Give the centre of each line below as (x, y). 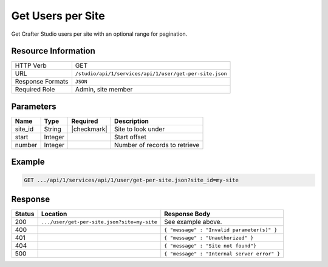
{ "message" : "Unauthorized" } (209, 238)
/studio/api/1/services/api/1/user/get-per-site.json (151, 74)
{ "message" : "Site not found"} (210, 246)
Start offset (131, 137)
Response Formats (42, 82)
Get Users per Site (58, 16)
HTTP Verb (31, 65)
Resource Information (53, 51)
